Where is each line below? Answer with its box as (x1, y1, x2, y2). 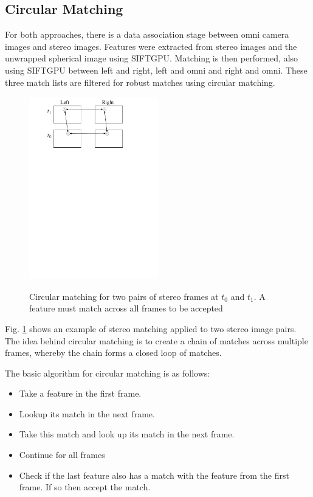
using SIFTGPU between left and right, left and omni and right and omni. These (5, 63, 308, 76)
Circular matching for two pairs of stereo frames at (29, 290, 219, 302)
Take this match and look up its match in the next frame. (19, 428, 235, 440)
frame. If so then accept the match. (19, 481, 151, 493)
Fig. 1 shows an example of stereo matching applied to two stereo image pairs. (5, 322, 297, 335)
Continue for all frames (19, 448, 105, 461)
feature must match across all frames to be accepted (29, 302, 223, 315)
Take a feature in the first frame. (19, 387, 142, 400)
